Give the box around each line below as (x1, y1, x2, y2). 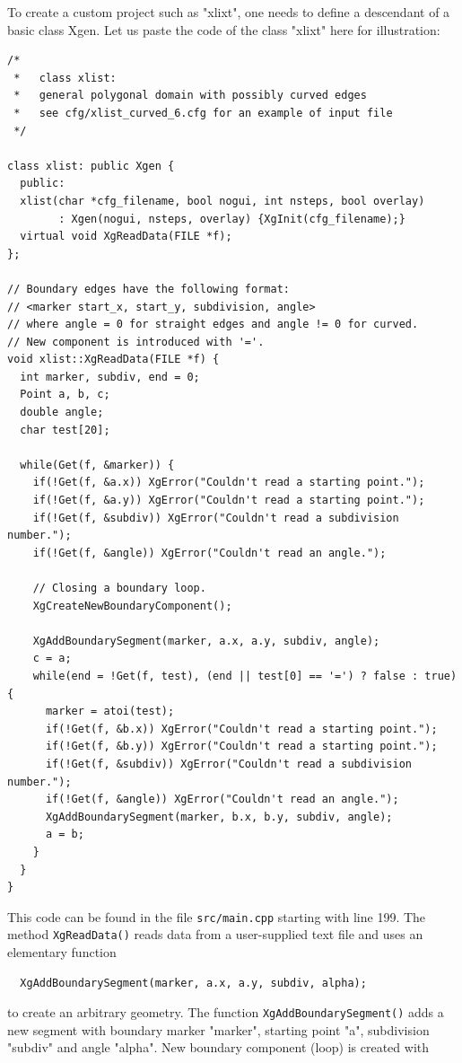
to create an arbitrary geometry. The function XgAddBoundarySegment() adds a (7, 1003, 444, 1022)
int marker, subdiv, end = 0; (20, 370, 200, 383)
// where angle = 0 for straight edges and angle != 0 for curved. (7, 318, 419, 331)
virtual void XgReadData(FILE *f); (20, 230, 232, 243)
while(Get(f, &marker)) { (20, 458, 175, 471)
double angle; (20, 406, 104, 419)
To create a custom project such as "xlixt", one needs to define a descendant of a (7, 3, 450, 21)
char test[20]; (20, 423, 110, 436)
